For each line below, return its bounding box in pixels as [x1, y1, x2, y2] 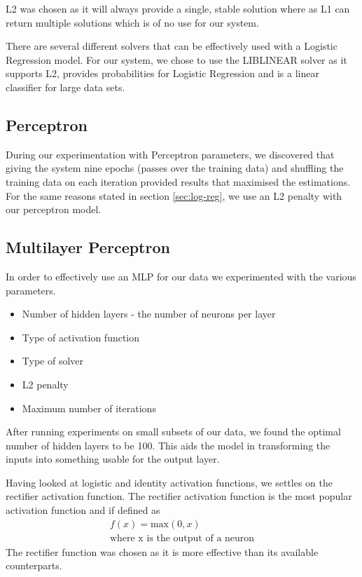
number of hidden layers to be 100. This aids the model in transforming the [6, 437, 330, 452]
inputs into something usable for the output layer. [6, 452, 220, 466]
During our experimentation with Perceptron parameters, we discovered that [6, 147, 335, 161]
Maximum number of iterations [22, 400, 156, 415]
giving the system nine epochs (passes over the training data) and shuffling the [6, 161, 344, 175]
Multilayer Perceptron [6, 236, 170, 258]
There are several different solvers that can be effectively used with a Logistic [6, 39, 337, 53]
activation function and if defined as [6, 503, 160, 517]
